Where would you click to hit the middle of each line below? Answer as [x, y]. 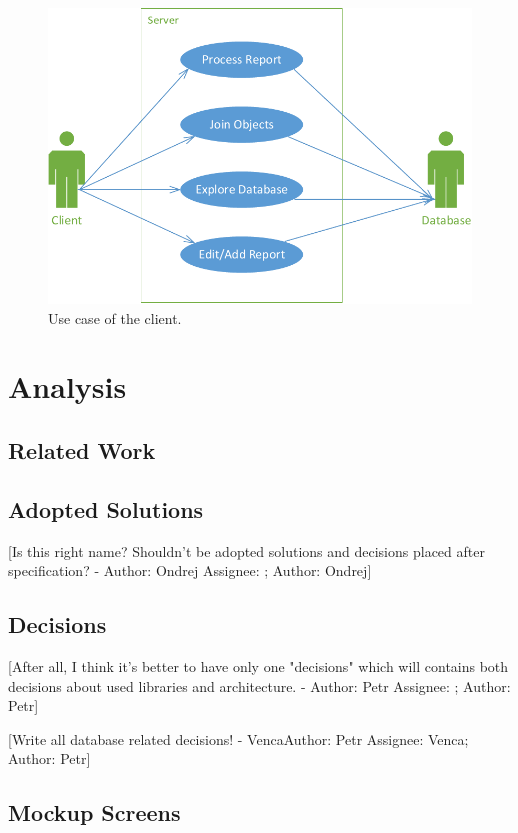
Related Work [82, 450]
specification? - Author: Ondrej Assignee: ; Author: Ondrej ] [190, 570]
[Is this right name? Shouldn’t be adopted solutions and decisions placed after [246, 550]
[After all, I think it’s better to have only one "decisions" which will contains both [258, 666]
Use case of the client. [115, 317]
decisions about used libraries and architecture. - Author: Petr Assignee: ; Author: [259, 685]
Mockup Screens [94, 812]
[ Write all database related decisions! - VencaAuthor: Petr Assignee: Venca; [238, 738]
